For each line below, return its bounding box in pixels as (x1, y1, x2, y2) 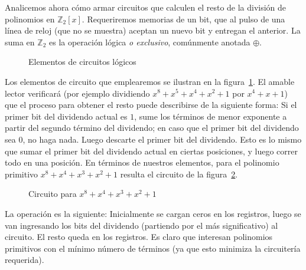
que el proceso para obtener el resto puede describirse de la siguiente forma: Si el (5, 98, 297, 111)
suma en (5, 35, 35, 48)
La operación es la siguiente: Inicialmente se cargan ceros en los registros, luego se (5, 207, 301, 219)
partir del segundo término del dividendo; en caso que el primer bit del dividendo (5, 121, 299, 134)
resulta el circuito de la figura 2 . (120, 167, 238, 180)
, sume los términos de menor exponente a (134, 110, 287, 122)
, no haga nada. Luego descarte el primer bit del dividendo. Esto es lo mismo (22, 133, 302, 145)
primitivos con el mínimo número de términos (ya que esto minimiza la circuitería (5, 242, 301, 254)
